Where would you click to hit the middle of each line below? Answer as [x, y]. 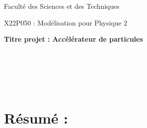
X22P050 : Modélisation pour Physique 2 [66, 22]
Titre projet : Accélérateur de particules [73, 39]
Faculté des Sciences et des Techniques [62, 6]
